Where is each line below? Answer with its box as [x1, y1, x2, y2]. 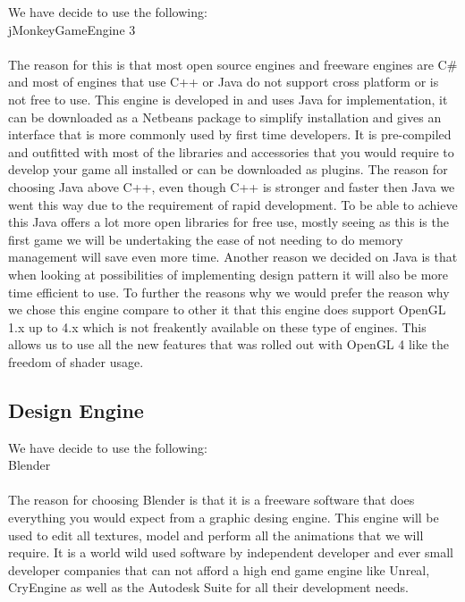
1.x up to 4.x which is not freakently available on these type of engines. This [8, 317, 427, 336]
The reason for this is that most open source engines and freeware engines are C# [8, 54, 458, 73]
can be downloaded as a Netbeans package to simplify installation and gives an [8, 107, 442, 126]
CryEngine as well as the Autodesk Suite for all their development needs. [8, 578, 409, 597]
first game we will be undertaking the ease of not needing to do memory [8, 230, 403, 248]
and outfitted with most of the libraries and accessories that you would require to [8, 142, 454, 161]
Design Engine [8, 396, 144, 423]
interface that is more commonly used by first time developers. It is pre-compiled [8, 125, 452, 144]
